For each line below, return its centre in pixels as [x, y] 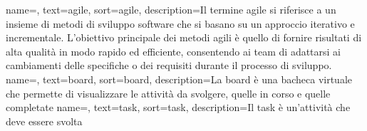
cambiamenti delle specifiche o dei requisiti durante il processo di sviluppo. [169, 65]
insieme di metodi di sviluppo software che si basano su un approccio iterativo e [180, 23]
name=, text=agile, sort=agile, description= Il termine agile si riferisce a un [171, 9]
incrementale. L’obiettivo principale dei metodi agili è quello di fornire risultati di [184, 37]
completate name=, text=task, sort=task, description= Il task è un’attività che [178, 107]
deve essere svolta [44, 121]
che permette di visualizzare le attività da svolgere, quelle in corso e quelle [168, 93]
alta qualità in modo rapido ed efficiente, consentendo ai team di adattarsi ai [174, 51]
